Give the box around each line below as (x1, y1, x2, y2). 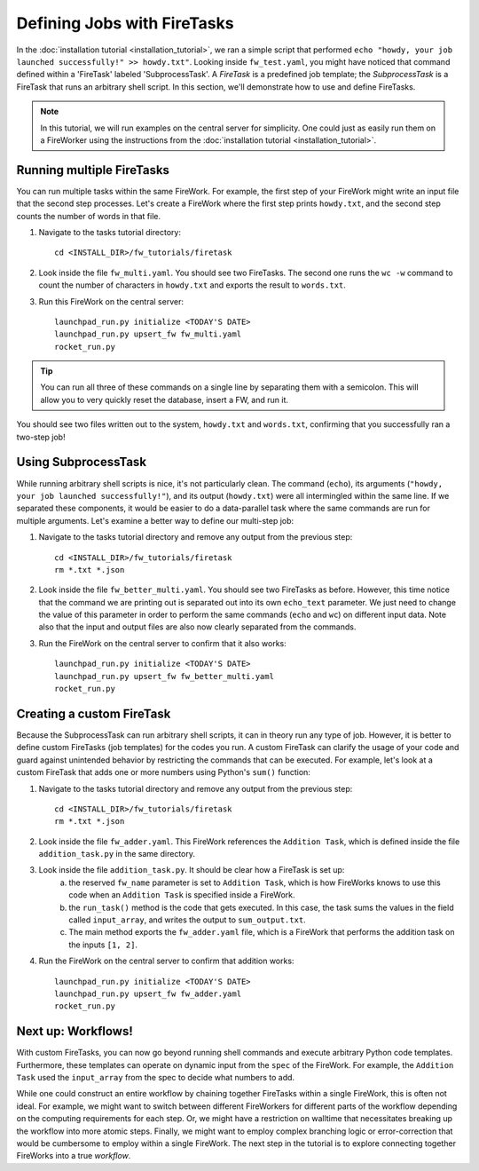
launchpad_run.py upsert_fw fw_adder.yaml (54, 988, 242, 999)
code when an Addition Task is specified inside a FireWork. (68, 890, 295, 900)
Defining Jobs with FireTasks (16, 13, 234, 33)
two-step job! (16, 431, 66, 442)
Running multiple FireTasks (16, 162, 170, 178)
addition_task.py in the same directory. (38, 849, 195, 859)
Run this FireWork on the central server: (38, 296, 184, 306)
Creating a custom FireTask (16, 706, 171, 721)
